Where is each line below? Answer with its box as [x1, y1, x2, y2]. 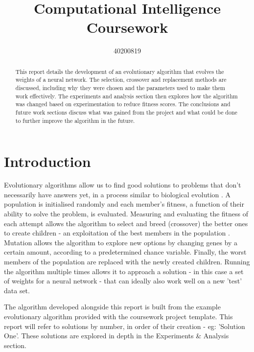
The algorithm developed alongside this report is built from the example [4, 302, 221, 312]
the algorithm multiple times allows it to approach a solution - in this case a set [4, 266, 244, 276]
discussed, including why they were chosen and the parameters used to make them [15, 84, 225, 92]
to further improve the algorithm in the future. [15, 116, 135, 124]
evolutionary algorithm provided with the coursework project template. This [4, 311, 233, 321]
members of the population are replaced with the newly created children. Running [4, 256, 250, 266]
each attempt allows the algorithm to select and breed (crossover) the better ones [4, 218, 248, 228]
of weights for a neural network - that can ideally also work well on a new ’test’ [4, 276, 242, 286]
